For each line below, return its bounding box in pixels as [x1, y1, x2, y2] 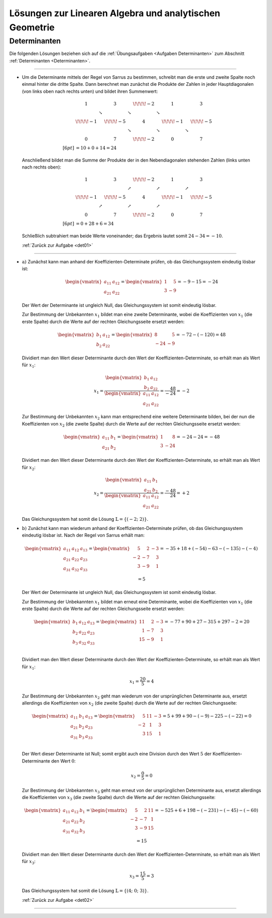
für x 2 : [22, 464, 36, 471]
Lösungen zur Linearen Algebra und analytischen [9, 8, 221, 19]
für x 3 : [22, 858, 36, 866]
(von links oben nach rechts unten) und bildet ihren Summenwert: [22, 88, 158, 94]
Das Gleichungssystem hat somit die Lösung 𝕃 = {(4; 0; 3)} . [22, 888, 149, 894]
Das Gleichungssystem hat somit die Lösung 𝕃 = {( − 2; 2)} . [22, 516, 149, 522]
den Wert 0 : [51, 758, 76, 764]
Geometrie [9, 22, 55, 33]
